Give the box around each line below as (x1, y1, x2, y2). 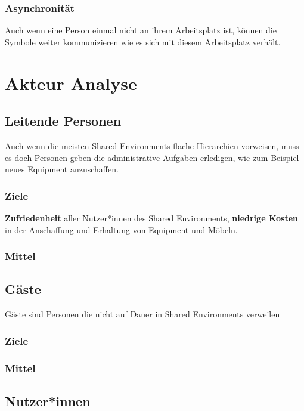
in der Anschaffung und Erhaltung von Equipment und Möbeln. (5, 223, 238, 236)
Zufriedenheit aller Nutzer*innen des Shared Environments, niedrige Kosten (5, 211, 299, 224)
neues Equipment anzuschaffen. (5, 163, 119, 175)
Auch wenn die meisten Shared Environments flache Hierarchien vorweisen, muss (5, 139, 299, 152)
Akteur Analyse (5, 70, 137, 95)
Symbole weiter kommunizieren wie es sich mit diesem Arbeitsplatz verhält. (5, 35, 281, 48)
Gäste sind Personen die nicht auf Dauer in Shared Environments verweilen (5, 308, 280, 320)
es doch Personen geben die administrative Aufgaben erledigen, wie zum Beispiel (5, 151, 299, 163)
